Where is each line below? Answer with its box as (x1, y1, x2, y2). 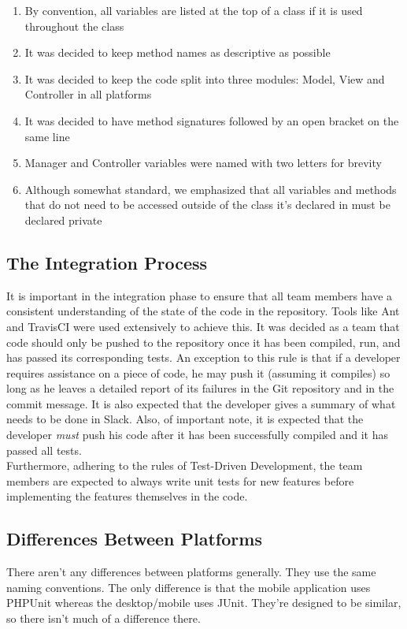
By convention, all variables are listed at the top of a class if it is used (24, 2, 363, 18)
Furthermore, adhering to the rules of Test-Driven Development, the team (6, 457, 363, 474)
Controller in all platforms (24, 86, 152, 102)
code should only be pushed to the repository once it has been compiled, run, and (6, 333, 401, 350)
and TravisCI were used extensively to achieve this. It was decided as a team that (6, 318, 400, 334)
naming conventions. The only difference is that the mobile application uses (6, 579, 371, 595)
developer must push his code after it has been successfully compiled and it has (6, 426, 388, 443)
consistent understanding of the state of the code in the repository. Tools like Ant (6, 303, 400, 319)
